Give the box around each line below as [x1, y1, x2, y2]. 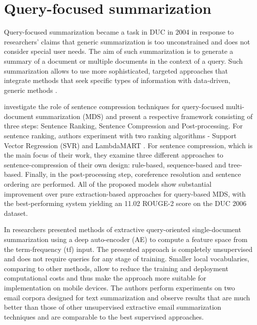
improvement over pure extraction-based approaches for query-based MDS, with [4, 188, 246, 199]
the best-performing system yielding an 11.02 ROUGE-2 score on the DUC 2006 [4, 198, 247, 208]
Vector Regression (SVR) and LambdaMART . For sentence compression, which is [4, 140, 253, 150]
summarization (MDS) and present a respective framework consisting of [36, 111, 253, 121]
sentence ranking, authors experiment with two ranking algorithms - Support [4, 130, 237, 141]
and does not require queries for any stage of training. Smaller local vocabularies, [4, 253, 250, 264]
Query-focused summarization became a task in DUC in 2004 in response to [4, 27, 234, 37]
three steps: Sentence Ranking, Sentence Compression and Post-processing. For [4, 121, 243, 131]
